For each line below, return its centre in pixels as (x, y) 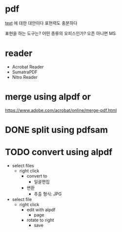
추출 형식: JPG (48, 194)
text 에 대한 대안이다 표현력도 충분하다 (41, 23)
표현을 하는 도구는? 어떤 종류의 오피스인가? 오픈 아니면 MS (60, 33)
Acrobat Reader (28, 67)
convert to (37, 176)
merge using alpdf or (48, 97)
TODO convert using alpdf (59, 152)
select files (23, 165)
